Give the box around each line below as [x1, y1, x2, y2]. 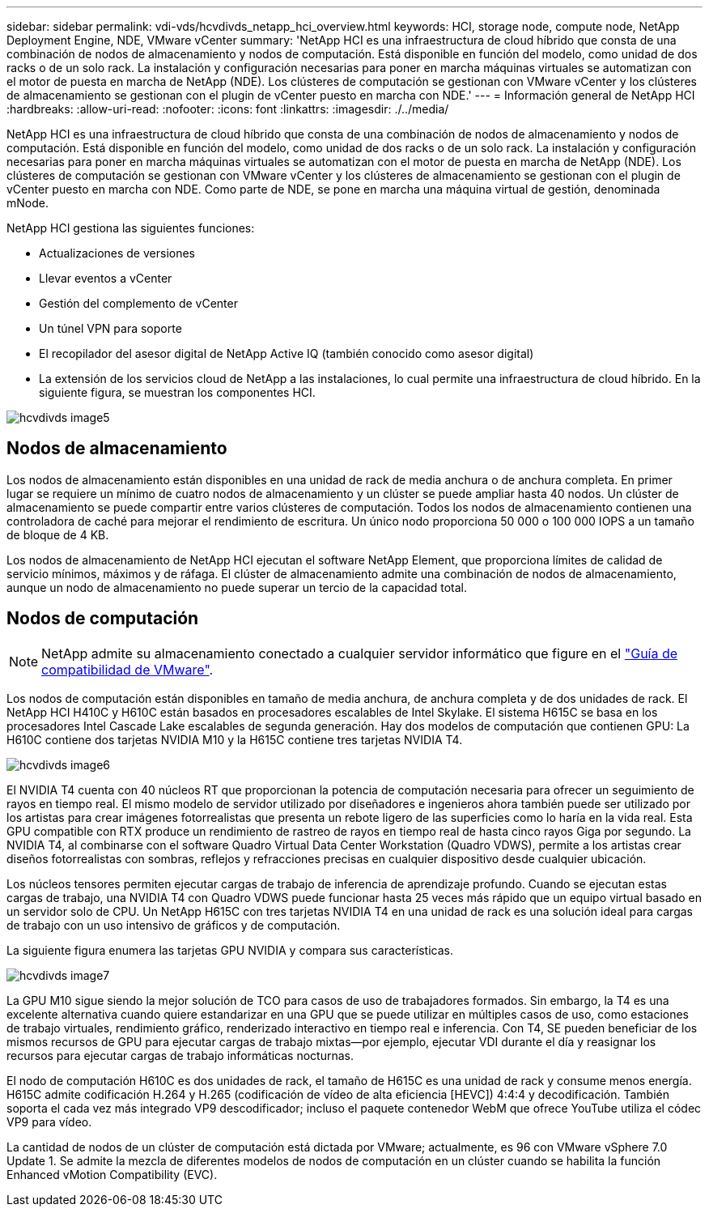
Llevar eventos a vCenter [39, 271, 172, 285]
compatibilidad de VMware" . [41, 661, 214, 678]
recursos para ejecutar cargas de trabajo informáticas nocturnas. [6, 1048, 354, 1062]
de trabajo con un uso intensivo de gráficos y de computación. [6, 917, 341, 932]
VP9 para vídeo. [6, 1114, 92, 1129]
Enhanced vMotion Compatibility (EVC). [6, 1167, 218, 1181]
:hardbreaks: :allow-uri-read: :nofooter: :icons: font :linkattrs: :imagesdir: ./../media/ [6, 102, 449, 116]
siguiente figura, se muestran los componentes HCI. [39, 385, 316, 399]
